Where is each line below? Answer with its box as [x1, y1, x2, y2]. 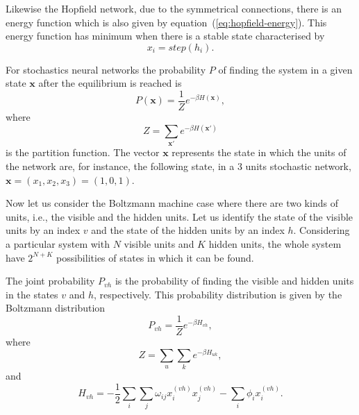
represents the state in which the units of [172, 145, 347, 160]
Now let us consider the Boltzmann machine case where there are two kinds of [6, 196, 338, 210]
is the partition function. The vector [6, 145, 160, 160]
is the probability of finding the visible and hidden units [115, 273, 354, 288]
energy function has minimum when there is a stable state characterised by [6, 28, 325, 43]
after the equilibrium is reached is [38, 76, 182, 90]
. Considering [293, 223, 350, 237]
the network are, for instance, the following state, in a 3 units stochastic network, [6, 159, 351, 173]
